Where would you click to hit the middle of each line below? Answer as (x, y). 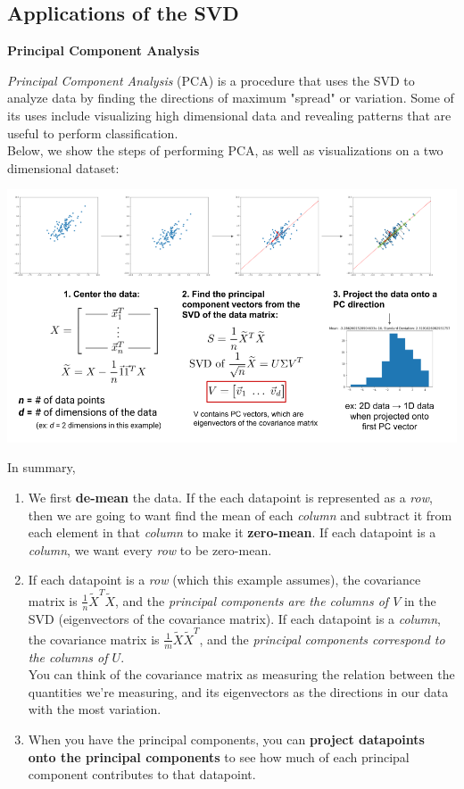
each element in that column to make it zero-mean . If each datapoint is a (232, 532)
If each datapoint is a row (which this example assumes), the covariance (224, 580)
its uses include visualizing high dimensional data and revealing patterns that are (229, 115)
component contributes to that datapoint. (142, 774)
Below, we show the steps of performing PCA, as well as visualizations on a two (225, 150)
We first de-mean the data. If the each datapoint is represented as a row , (230, 498)
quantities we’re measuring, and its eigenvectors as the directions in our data (238, 691)
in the (420, 600)
